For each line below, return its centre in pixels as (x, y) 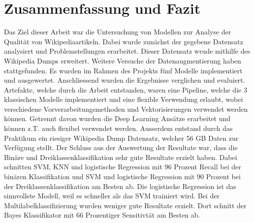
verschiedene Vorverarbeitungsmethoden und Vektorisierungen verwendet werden (126, 109)
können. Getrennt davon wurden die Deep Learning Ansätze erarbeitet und (117, 118)
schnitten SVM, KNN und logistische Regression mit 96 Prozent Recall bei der (123, 167)
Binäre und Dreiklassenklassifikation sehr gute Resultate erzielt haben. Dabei (121, 157)
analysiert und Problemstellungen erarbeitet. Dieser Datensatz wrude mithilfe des (127, 51)
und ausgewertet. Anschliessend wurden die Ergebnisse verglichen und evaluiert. (125, 80)
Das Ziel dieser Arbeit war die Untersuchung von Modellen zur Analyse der (118, 32)
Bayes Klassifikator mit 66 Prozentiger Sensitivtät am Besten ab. (102, 215)
